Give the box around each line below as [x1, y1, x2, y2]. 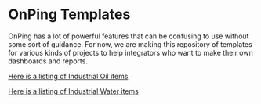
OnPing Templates [8, 5, 131, 23]
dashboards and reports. [8, 56, 89, 66]
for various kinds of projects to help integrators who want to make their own [8, 48, 253, 57]
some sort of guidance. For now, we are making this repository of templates [8, 39, 252, 48]
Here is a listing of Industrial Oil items [8, 71, 129, 81]
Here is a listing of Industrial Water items [8, 86, 139, 95]
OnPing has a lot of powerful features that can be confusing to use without [8, 31, 249, 41]
